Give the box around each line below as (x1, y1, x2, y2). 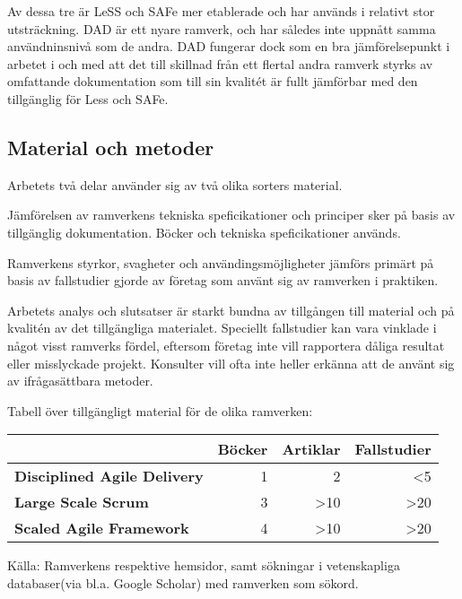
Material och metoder (7, 133, 214, 161)
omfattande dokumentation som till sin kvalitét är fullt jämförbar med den (7, 72, 418, 91)
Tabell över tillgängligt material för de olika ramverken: (7, 401, 313, 420)
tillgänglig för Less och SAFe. (7, 89, 169, 108)
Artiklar (282, 438, 341, 460)
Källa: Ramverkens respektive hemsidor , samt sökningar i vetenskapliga (7, 556, 400, 575)
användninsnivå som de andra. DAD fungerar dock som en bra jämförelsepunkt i (7, 37, 450, 56)
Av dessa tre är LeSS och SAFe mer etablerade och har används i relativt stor (7, 2, 435, 20)
